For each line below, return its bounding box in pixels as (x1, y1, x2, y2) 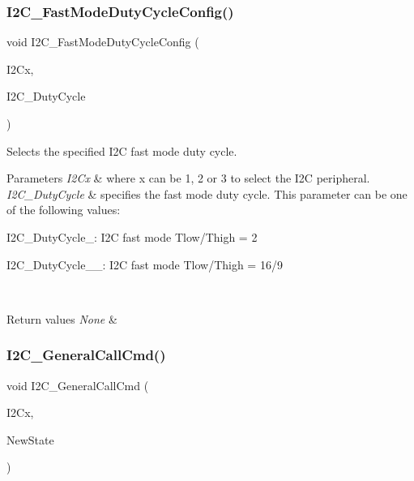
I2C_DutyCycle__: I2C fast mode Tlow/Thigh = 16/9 (6, 256, 283, 273)
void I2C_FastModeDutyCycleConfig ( (6, 33, 199, 50)
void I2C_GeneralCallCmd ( (6, 376, 149, 393)
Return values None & (6, 310, 117, 327)
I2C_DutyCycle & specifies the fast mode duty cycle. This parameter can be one (6, 185, 408, 202)
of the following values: (6, 201, 121, 218)
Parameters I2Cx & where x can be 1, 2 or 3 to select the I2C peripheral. (6, 170, 370, 187)
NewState (6, 431, 54, 448)
